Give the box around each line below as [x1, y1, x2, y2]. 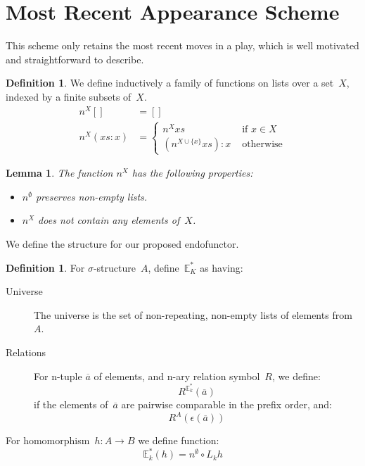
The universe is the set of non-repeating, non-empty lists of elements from [34, 307, 352, 322]
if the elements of [34, 397, 108, 412]
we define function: [138, 433, 219, 448]
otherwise [242, 139, 283, 150]
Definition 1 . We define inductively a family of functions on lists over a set [6, 75, 334, 90]
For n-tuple [34, 368, 82, 383]
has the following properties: [132, 165, 253, 180]
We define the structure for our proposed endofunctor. [6, 237, 239, 251]
